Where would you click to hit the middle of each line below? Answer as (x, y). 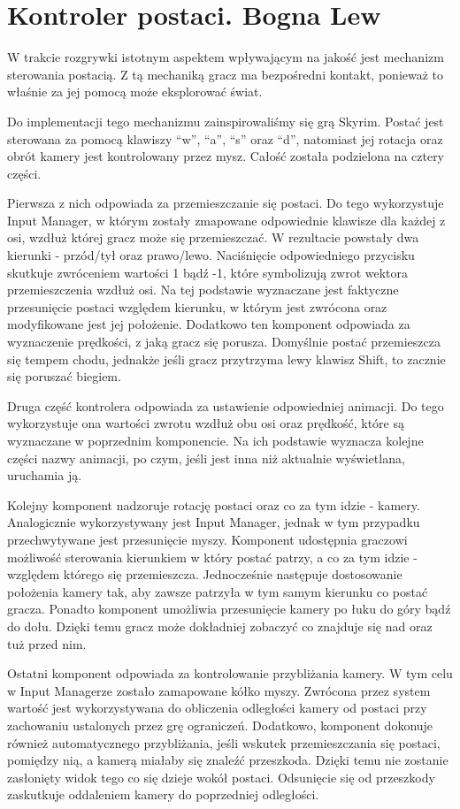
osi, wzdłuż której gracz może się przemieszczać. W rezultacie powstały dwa (213, 237)
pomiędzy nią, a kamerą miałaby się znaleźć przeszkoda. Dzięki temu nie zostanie (228, 760)
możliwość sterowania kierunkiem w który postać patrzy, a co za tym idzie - (212, 557)
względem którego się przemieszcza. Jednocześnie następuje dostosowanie (205, 574)
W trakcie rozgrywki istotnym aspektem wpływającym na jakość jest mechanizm (226, 57)
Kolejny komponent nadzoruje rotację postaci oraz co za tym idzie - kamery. (214, 504)
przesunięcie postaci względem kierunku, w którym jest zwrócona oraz (197, 306)
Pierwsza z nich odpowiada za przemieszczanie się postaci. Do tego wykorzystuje (226, 203)
